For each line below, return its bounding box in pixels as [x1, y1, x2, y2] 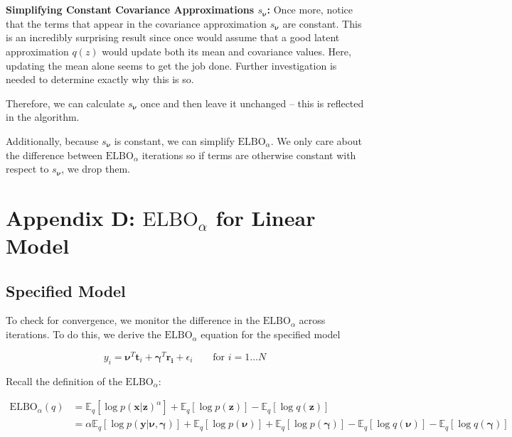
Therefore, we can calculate [6, 95, 125, 110]
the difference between [6, 147, 103, 162]
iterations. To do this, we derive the [6, 327, 161, 342]
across [299, 313, 326, 328]
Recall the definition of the [6, 373, 122, 388]
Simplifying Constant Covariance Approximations [6, 2, 255, 17]
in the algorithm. [6, 109, 80, 124]
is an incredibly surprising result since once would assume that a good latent [6, 30, 340, 45]
